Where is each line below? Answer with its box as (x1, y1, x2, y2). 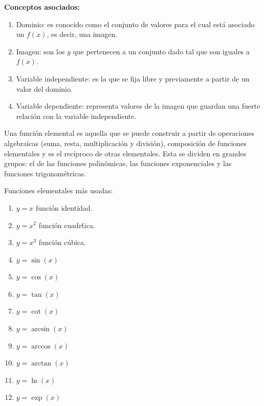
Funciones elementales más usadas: (4, 185, 113, 196)
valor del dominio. (16, 83, 73, 94)
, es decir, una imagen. (47, 29, 118, 39)
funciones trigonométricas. (4, 168, 86, 178)
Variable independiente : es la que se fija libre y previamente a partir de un (16, 73, 250, 84)
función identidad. (36, 202, 93, 213)
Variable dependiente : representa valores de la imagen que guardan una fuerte (16, 100, 260, 111)
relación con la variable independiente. (16, 110, 137, 121)
